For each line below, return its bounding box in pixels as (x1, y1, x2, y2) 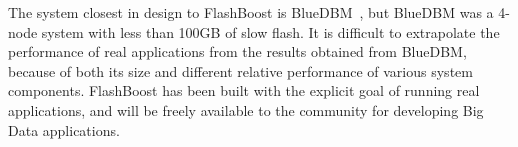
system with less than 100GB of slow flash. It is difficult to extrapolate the (41, 21, 500, 42)
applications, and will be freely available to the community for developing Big (8, 99, 484, 120)
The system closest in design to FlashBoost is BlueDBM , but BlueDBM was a (8, 2, 494, 22)
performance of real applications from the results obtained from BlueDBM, (8, 41, 467, 62)
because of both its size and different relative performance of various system (8, 60, 473, 81)
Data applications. (8, 119, 120, 140)
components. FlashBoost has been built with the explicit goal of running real (8, 80, 480, 101)
